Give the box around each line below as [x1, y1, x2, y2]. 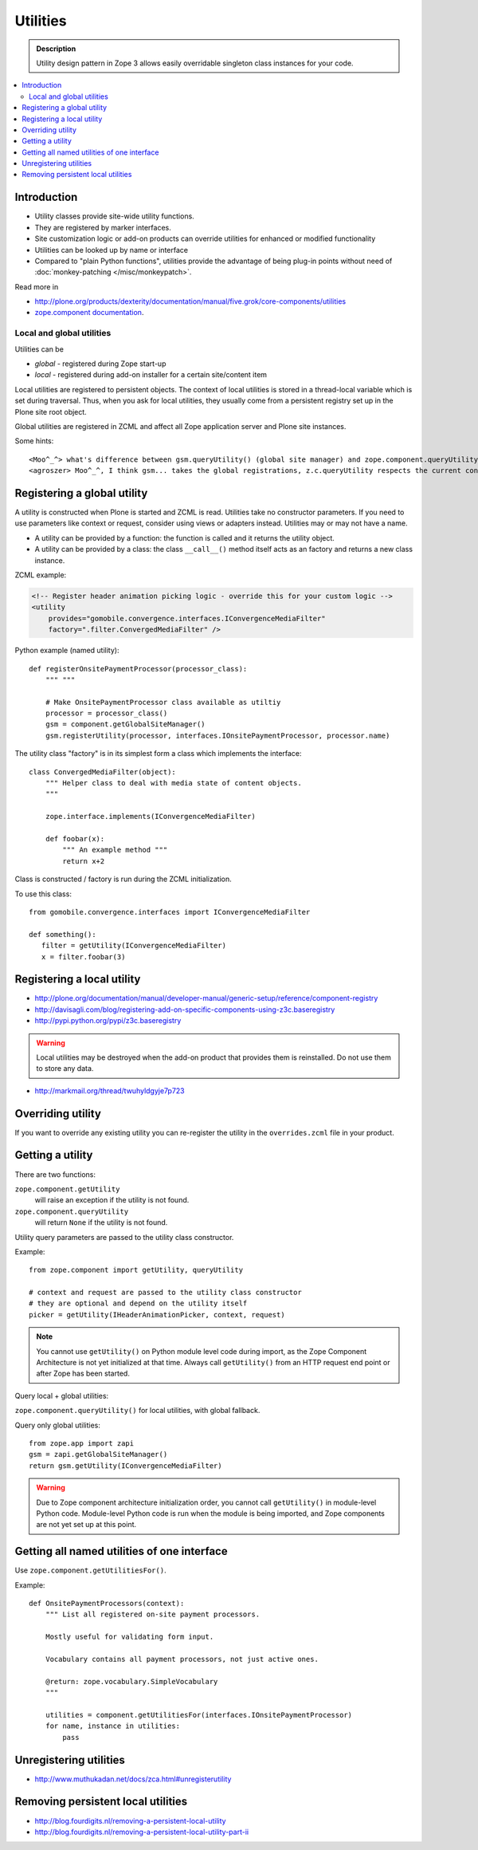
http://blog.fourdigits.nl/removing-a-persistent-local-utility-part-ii [34, 1827, 249, 1836]
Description [36, 44, 76, 53]
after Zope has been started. [36, 1368, 131, 1379]
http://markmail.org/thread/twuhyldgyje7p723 [34, 1085, 185, 1096]
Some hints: [14, 436, 54, 446]
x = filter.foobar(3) [41, 952, 126, 961]
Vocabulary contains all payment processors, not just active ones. [45, 1655, 319, 1663]
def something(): [29, 930, 96, 939]
